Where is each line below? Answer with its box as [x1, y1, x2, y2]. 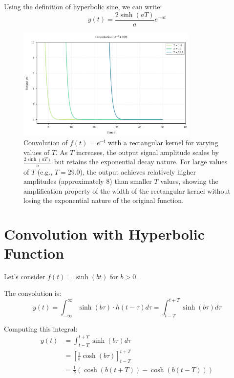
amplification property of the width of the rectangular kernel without [23, 185, 231, 196]
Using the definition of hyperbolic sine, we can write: [4, 1, 162, 11]
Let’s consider [4, 271, 45, 282]
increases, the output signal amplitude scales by [76, 147, 219, 157]
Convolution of [23, 137, 68, 148]
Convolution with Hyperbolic [4, 224, 205, 244]
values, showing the [160, 176, 218, 186]
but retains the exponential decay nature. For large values [54, 156, 228, 167]
